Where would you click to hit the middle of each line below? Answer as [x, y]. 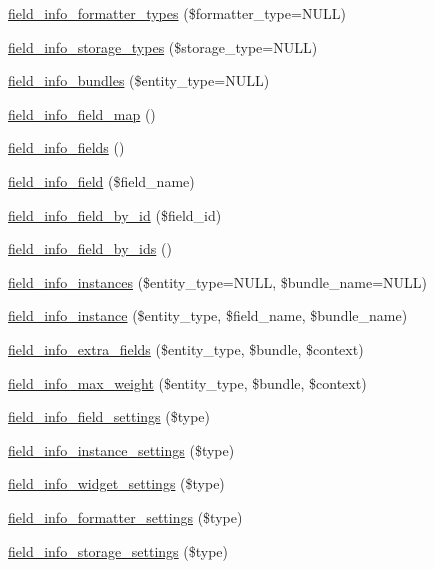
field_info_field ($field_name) [101, 180]
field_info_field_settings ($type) [109, 416]
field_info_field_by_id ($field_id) [115, 214]
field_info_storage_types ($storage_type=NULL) [163, 46]
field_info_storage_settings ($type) [118, 550]
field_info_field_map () [82, 113]
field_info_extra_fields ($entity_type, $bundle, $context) [186, 348]
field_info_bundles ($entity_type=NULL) [139, 80]
